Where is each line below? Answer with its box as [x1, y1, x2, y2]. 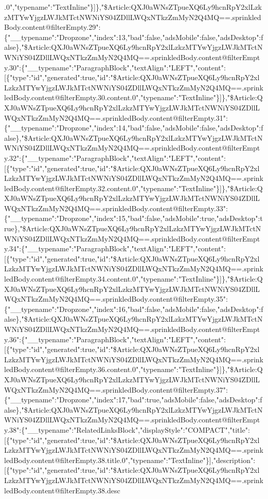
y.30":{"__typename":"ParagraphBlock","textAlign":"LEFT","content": [4, 62, 226, 72]
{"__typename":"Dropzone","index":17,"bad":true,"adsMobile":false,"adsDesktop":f [4, 394, 262, 405]
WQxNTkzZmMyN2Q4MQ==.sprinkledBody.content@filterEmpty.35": [4, 293, 228, 304]
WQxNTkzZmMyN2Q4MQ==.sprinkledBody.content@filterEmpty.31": [4, 112, 228, 123]
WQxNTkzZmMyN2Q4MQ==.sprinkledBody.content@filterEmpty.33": [4, 202, 228, 213]
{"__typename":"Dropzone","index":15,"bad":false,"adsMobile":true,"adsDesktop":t [4, 213, 263, 224]
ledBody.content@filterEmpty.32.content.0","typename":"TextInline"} [4, 182, 220, 193]
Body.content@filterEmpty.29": [4, 22, 101, 32]
